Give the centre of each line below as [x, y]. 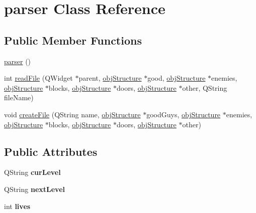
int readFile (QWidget [38, 78]
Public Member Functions [73, 40]
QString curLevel [32, 172]
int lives [17, 206]
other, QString [205, 87]
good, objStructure [177, 78]
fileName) [19, 97]
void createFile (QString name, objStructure [72, 114]
